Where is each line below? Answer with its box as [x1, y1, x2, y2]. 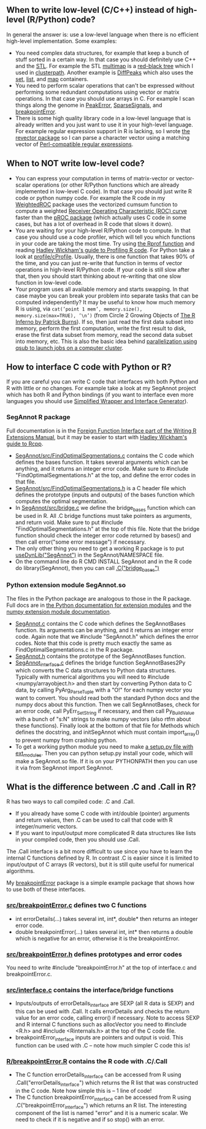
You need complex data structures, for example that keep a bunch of [15, 49, 189, 56]
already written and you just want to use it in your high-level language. [15, 121, 193, 128]
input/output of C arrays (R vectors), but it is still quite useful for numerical [6, 861, 194, 868]
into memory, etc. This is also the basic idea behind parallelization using [15, 337, 197, 345]
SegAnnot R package [6, 413, 71, 422]
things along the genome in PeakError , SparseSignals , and [15, 101, 162, 109]
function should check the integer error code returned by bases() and [15, 531, 191, 539]
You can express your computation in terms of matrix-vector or [15, 174, 175, 182]
